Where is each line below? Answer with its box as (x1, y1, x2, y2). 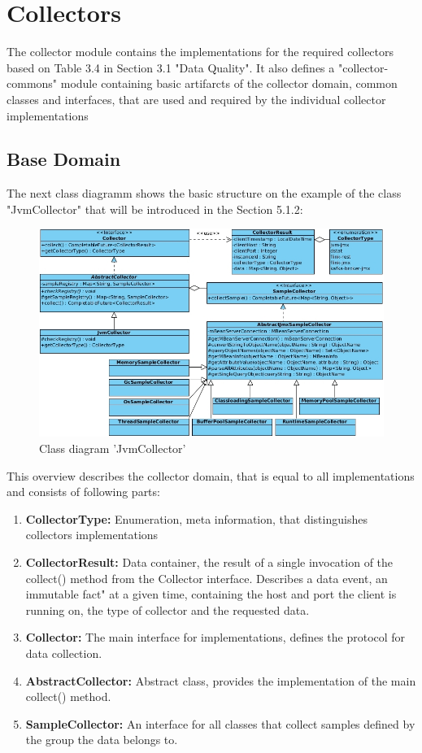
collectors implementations (25, 526, 159, 543)
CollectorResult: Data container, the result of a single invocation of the (25, 553, 394, 570)
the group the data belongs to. (25, 731, 178, 748)
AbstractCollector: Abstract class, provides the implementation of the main (25, 672, 416, 689)
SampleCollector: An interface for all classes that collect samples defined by (25, 715, 415, 732)
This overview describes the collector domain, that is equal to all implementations (7, 467, 415, 484)
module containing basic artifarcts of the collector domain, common (60, 75, 398, 92)
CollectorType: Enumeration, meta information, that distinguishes (25, 510, 368, 527)
